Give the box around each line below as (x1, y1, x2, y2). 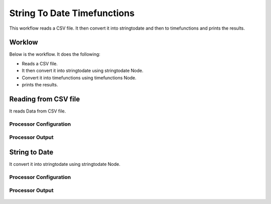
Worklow (9, 38, 38, 47)
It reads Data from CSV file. (9, 108, 66, 114)
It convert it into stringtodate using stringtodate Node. (9, 161, 120, 167)
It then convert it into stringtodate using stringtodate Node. (22, 68, 144, 74)
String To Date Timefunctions (9, 8, 135, 19)
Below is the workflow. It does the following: (9, 51, 100, 57)
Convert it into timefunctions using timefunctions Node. (22, 74, 137, 80)
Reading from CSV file (9, 94, 80, 103)
